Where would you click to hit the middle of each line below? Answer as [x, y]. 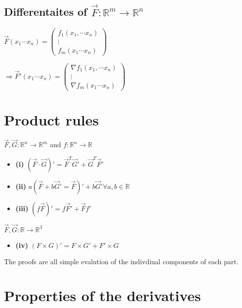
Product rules [52, 120]
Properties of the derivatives [103, 295]
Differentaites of [46, 12]
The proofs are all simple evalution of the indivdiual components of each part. [121, 262]
